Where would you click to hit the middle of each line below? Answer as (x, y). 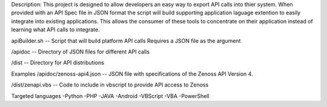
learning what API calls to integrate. (55, 29)
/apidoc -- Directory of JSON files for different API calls (80, 52)
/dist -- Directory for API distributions (58, 63)
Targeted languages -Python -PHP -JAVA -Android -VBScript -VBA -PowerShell (110, 96)
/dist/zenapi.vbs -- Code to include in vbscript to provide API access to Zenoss (110, 85)
